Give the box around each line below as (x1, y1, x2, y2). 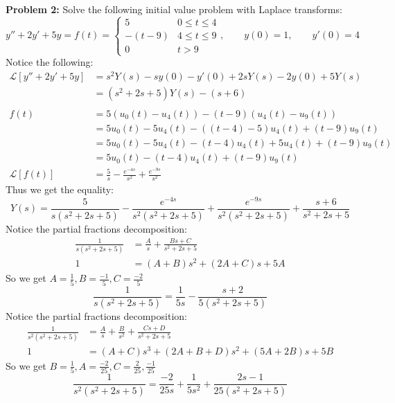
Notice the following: (6, 55, 94, 69)
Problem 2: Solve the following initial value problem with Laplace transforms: (6, 2, 342, 16)
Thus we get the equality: (6, 182, 114, 197)
